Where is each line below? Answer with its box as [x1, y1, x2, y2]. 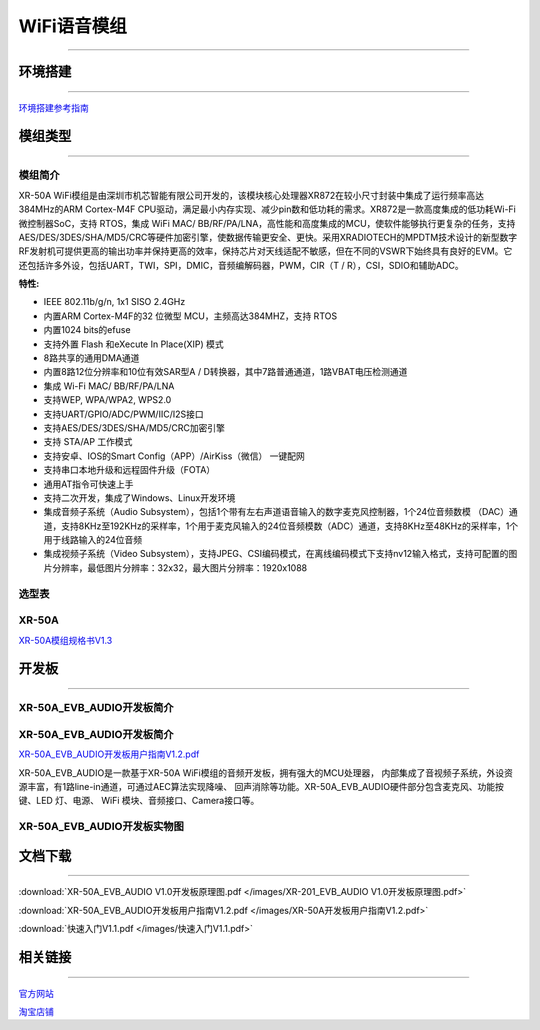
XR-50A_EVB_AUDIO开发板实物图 [18, 820, 185, 834]
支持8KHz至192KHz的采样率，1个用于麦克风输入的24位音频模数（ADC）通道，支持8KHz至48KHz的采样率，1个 [60, 520, 519, 532]
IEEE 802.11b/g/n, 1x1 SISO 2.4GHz [43, 296, 186, 308]
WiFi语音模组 [18, 15, 127, 37]
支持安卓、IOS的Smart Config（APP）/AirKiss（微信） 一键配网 [43, 450, 305, 462]
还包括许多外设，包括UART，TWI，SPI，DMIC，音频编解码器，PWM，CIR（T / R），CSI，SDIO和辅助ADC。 [18, 259, 464, 271]
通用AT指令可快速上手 [43, 478, 134, 490]
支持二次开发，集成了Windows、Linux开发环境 [43, 491, 236, 504]
